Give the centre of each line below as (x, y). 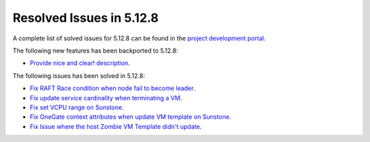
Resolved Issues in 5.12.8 (86, 18)
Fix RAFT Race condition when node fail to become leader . (112, 88)
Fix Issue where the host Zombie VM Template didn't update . (116, 126)
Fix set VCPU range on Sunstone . (77, 107)
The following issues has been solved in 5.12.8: (79, 76)
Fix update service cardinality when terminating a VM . (106, 98)
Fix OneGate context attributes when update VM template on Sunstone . (131, 117)
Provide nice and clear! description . (80, 63)
